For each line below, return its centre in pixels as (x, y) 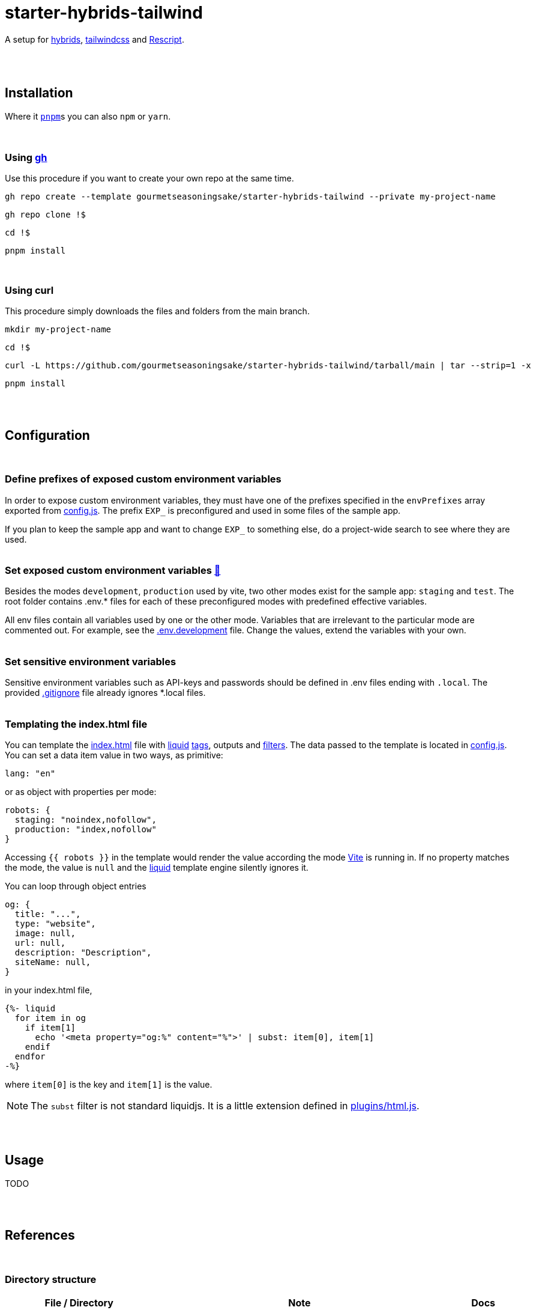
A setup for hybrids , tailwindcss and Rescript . (95, 39)
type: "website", (55, 923)
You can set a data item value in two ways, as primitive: (114, 755)
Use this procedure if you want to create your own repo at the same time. (149, 178)
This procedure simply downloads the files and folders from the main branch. (157, 311)
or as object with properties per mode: (81, 791)
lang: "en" (30, 773)
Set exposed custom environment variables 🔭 (113, 571)
